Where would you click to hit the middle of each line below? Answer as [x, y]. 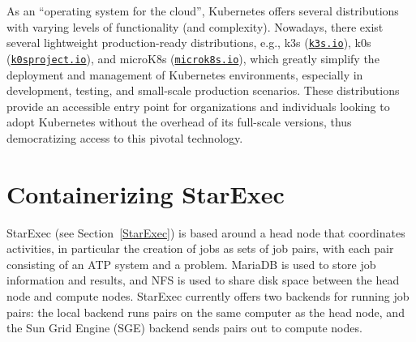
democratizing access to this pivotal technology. [125, 137]
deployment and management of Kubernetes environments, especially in [185, 74]
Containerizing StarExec [146, 193]
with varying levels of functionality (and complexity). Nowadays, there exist [195, 26]
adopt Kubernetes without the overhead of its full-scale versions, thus [179, 122]
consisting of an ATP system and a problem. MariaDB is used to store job [191, 264]
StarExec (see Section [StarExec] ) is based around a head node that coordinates [206, 232]
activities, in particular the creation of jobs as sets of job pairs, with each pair [200, 248]
